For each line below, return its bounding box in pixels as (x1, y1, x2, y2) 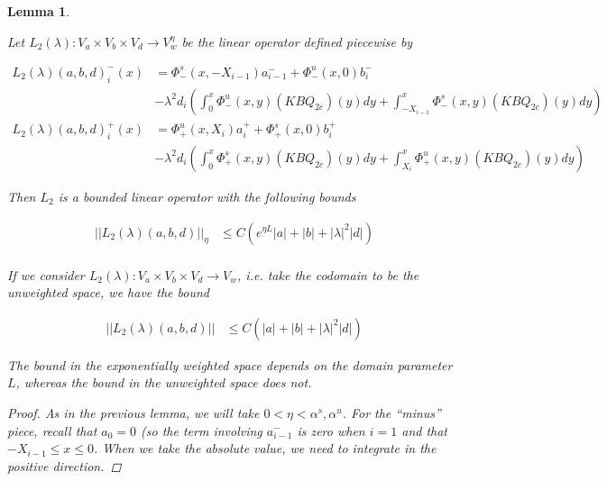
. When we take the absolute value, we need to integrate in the (93, 439, 437, 458)
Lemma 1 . (7, 2, 70, 20)
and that (401, 421, 448, 440)
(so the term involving (141, 421, 262, 440)
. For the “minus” (342, 403, 441, 422)
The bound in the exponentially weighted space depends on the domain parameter (7, 355, 453, 374)
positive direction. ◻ (7, 456, 122, 475)
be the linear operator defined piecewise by (181, 32, 413, 50)
